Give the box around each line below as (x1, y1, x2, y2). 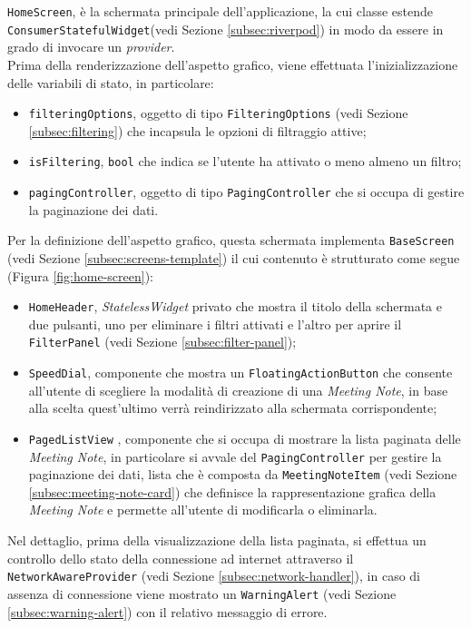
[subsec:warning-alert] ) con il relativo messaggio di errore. (7, 602, 328, 621)
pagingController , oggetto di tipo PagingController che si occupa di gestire (28, 182, 465, 201)
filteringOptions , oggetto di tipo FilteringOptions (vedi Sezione (28, 103, 408, 123)
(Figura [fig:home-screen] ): (7, 266, 153, 285)
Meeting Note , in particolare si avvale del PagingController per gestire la (28, 446, 442, 466)
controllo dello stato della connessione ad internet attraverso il (7, 548, 354, 567)
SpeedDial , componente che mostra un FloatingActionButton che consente (28, 363, 453, 381)
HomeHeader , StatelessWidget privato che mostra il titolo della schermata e (28, 297, 443, 316)
